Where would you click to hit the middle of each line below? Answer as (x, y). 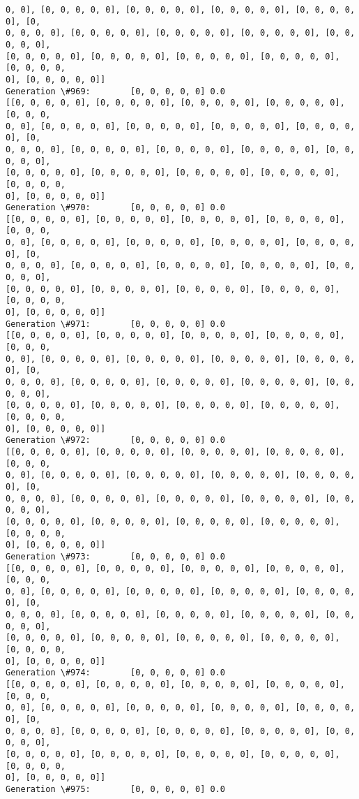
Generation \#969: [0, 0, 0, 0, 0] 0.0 (115, 91)
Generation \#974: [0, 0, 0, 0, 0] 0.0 (115, 673)
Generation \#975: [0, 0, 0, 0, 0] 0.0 (115, 789)
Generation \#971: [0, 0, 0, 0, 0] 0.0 (115, 324)
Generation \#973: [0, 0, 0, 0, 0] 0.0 (115, 556)
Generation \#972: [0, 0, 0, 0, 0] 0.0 (115, 440)
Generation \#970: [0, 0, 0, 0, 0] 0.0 (115, 208)
